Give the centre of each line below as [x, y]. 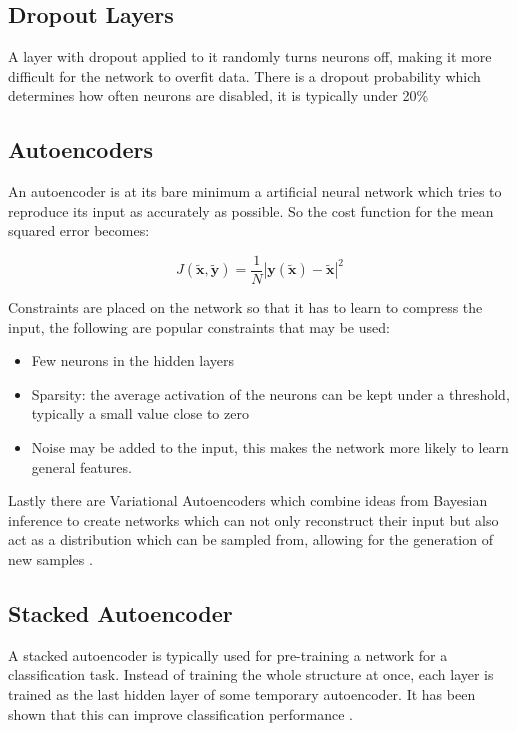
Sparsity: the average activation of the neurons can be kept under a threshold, [270, 393]
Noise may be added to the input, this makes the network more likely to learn [270, 447]
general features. [81, 466]
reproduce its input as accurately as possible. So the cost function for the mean [251, 210]
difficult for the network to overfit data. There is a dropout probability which [244, 75]
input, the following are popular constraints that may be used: [199, 326]
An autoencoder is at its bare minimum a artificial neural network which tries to [255, 191]
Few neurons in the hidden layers [133, 360]
